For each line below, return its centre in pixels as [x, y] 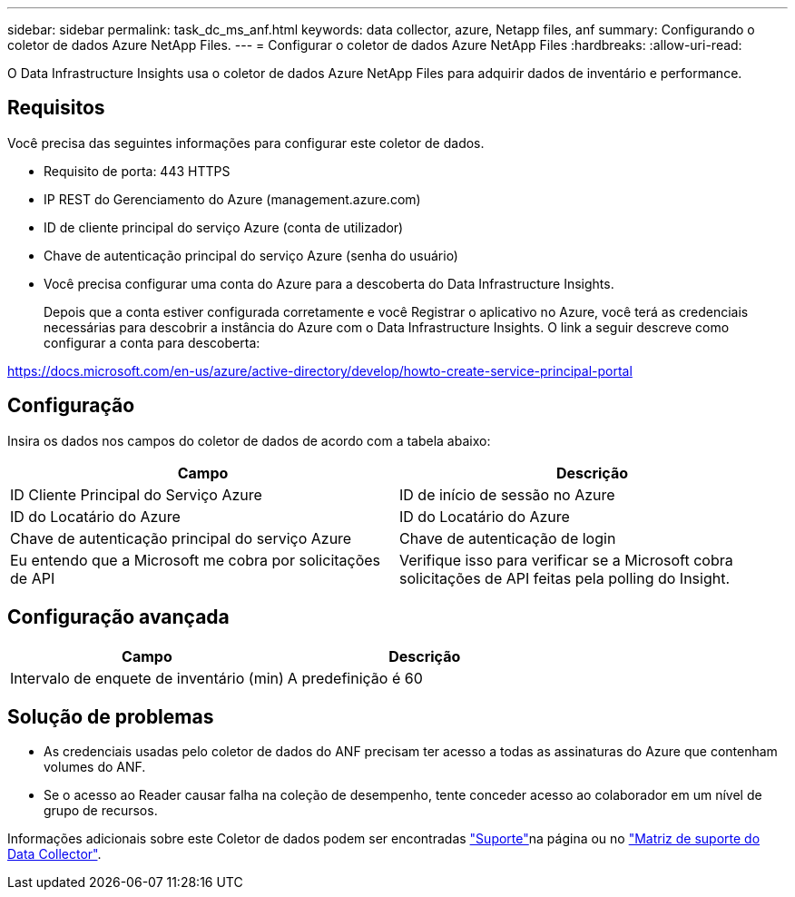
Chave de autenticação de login [508, 538]
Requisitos [56, 108]
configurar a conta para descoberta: [152, 342]
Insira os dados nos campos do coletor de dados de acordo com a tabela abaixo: [249, 440]
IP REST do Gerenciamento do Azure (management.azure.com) [232, 199]
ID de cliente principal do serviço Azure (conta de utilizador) [224, 227]
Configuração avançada [118, 617]
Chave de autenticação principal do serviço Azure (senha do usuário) [251, 255]
